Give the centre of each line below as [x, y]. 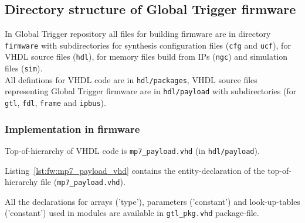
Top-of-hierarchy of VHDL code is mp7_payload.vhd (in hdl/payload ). [132, 150]
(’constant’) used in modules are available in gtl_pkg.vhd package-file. [132, 213]
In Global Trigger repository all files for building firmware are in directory [138, 34]
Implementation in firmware [72, 128]
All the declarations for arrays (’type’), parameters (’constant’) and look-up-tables [152, 201]
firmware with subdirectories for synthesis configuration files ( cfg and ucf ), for [148, 45]
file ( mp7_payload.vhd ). [83, 182]
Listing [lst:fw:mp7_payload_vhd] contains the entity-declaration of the [135, 170]
